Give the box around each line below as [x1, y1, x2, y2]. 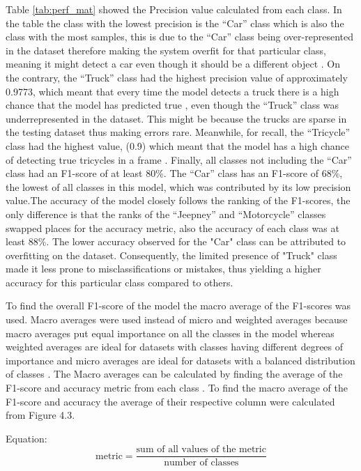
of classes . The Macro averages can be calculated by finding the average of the [6, 366, 343, 381]
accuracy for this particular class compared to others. [6, 275, 233, 289]
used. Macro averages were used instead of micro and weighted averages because [6, 312, 348, 327]
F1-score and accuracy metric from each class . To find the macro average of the [6, 380, 348, 395]
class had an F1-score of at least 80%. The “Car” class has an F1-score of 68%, [6, 166, 343, 180]
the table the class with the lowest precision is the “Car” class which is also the [6, 15, 344, 30]
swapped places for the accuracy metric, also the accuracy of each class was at [6, 220, 339, 235]
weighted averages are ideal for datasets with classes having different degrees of [6, 339, 344, 354]
